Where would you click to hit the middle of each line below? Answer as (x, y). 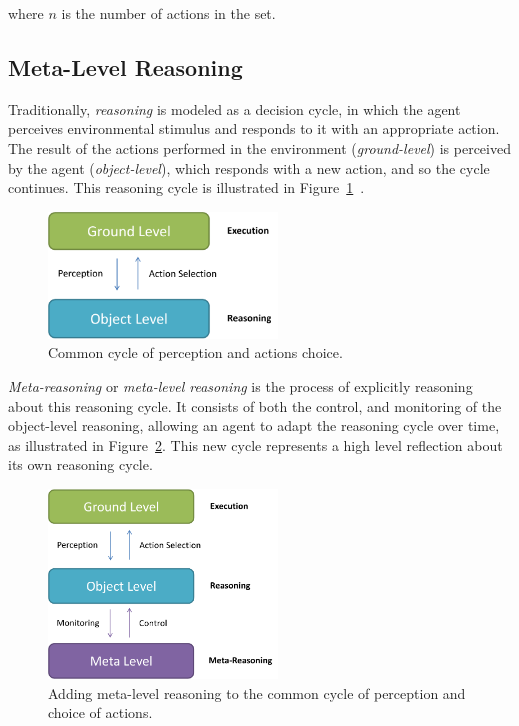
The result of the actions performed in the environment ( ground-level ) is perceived (259, 147)
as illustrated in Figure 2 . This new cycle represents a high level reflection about (255, 444)
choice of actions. (100, 712)
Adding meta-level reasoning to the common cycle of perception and (257, 692)
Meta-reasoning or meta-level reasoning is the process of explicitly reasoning (240, 386)
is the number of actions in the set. (168, 13)
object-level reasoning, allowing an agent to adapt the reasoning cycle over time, (254, 425)
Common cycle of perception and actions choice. (195, 352)
